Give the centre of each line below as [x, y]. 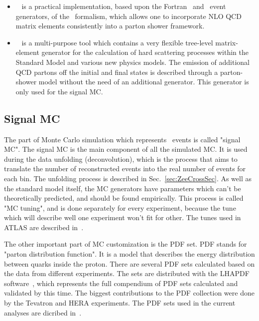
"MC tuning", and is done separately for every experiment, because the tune [120, 207]
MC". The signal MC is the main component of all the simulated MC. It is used [126, 149]
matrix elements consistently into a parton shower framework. [110, 26]
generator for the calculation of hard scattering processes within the [145, 52]
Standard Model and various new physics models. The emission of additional [132, 62]
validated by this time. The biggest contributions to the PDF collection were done [129, 293]
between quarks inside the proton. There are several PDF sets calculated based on [129, 263]
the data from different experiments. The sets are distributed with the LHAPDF [127, 273]
